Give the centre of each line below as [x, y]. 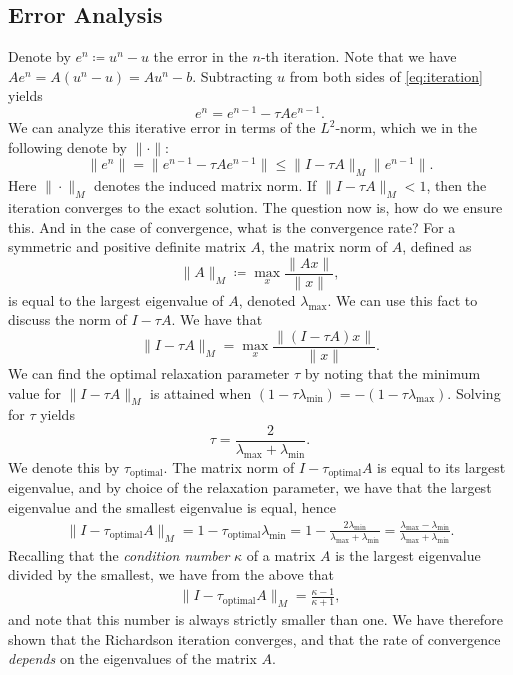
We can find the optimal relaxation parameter [149, 373]
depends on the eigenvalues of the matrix [132, 658]
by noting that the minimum [392, 373]
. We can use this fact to [402, 299]
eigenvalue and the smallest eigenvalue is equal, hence [172, 506]
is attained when [200, 392]
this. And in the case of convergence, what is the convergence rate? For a [232, 226]
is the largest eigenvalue [408, 554]
